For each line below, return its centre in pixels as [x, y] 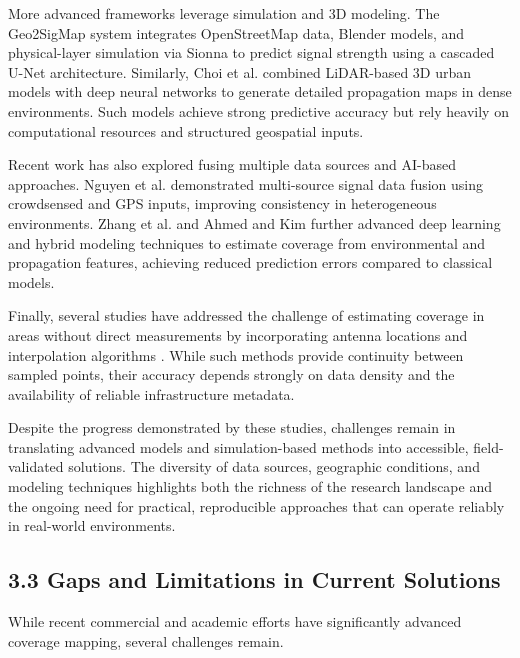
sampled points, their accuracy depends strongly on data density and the [231, 374]
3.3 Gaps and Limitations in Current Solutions [254, 579]
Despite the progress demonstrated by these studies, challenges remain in [232, 427]
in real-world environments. [92, 525]
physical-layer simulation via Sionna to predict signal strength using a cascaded [251, 52]
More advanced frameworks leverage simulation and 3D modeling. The [224, 13]
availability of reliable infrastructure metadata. [151, 393]
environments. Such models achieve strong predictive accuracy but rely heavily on [258, 110]
